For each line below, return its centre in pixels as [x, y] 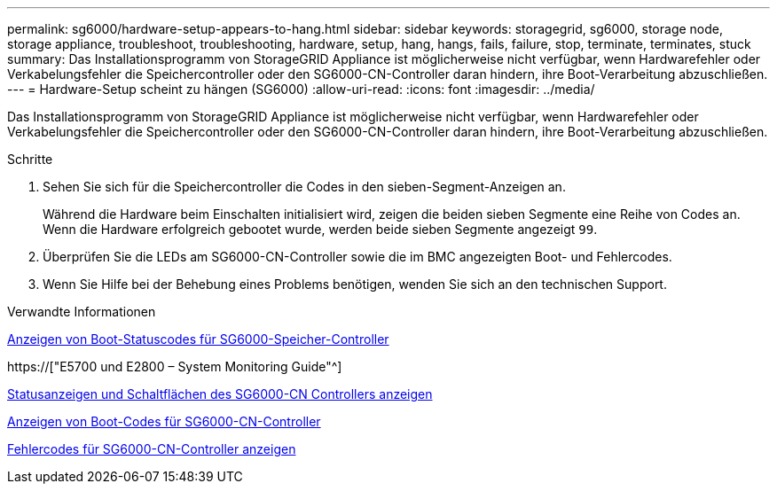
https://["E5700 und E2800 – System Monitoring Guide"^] [175, 366]
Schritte [30, 159]
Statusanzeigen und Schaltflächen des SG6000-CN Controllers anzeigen [220, 394]
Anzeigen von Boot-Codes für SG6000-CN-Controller [164, 421]
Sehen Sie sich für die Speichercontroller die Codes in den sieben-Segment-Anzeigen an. [304, 187]
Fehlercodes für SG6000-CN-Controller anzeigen [152, 449]
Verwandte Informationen [82, 312]
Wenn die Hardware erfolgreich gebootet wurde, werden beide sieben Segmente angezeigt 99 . [320, 229]
